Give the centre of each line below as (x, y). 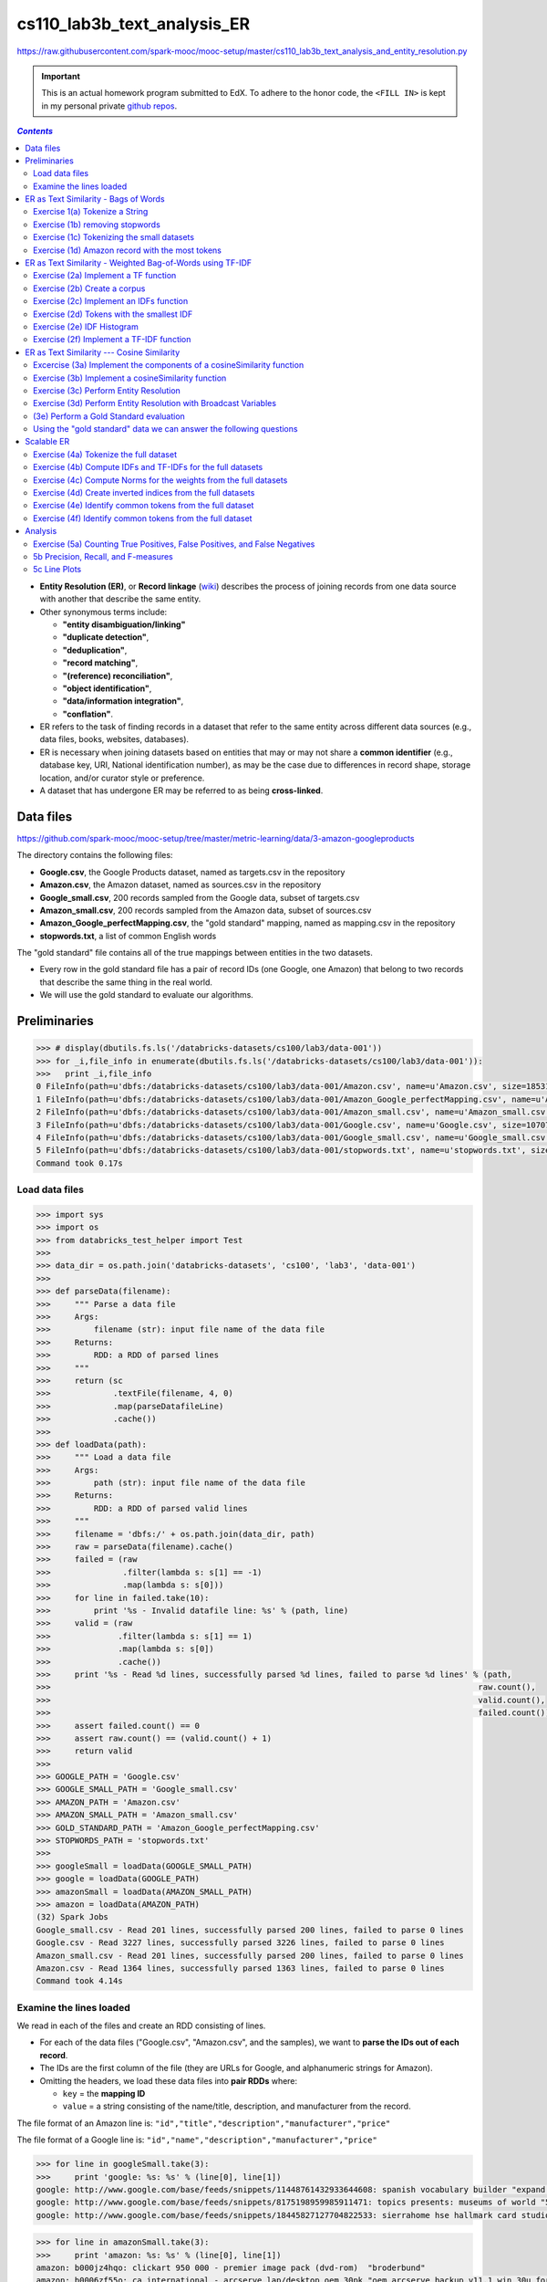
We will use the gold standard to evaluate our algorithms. (147, 995)
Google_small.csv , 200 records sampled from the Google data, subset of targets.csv (200, 897)
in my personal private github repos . (109, 106)
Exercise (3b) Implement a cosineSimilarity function (130, 378)
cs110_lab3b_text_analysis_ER (134, 24)
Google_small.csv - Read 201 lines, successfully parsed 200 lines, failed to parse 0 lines (250, 1930)
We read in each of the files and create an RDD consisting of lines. (141, 2026)
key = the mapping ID (104, 2094)
